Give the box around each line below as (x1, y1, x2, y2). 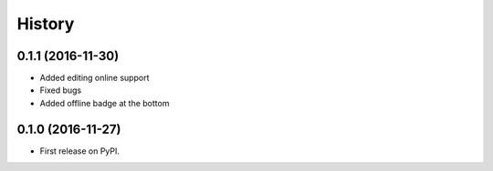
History (16, 14, 75, 34)
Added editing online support (39, 73, 150, 84)
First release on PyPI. (39, 146, 121, 156)
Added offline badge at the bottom (39, 97, 170, 108)
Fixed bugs (39, 85, 82, 96)
